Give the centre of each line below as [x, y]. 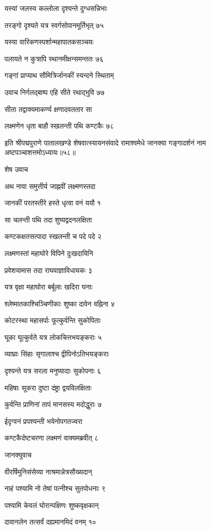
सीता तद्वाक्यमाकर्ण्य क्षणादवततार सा [48, 109]
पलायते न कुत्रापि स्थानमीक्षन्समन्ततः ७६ [54, 58]
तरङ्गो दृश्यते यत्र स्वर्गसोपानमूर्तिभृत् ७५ [54, 25]
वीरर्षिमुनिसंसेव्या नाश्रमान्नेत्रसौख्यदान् [48, 471]
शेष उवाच [16, 169]
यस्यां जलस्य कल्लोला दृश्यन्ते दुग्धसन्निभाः [56, 8]
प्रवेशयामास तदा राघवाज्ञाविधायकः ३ [48, 270]
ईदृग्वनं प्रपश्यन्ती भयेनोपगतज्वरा [44, 421]
